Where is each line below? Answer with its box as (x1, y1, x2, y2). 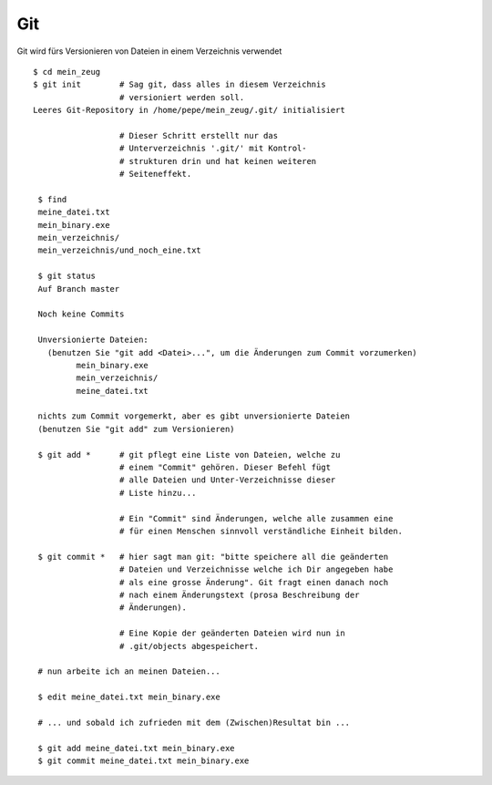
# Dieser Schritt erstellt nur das (118, 130, 278, 140)
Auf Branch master (37, 284, 120, 294)
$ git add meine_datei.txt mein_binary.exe (37, 743, 236, 753)
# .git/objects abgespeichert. (118, 641, 260, 651)
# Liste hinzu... (118, 488, 197, 498)
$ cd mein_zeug (33, 67, 101, 77)
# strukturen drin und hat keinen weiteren (118, 156, 317, 166)
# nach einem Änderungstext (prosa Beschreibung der (118, 589, 360, 600)
